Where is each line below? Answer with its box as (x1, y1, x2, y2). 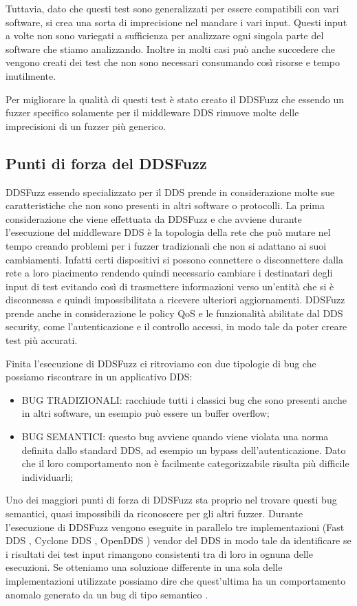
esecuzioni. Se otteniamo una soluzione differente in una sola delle (6, 560, 283, 574)
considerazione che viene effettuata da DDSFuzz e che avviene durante (6, 211, 302, 226)
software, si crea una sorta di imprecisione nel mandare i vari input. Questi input (6, 14, 347, 29)
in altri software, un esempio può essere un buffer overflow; (21, 406, 270, 420)
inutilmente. (6, 68, 56, 83)
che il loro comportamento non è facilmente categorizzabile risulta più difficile (21, 456, 349, 470)
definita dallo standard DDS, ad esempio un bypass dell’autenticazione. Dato (21, 442, 346, 457)
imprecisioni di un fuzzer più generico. (6, 118, 166, 133)
